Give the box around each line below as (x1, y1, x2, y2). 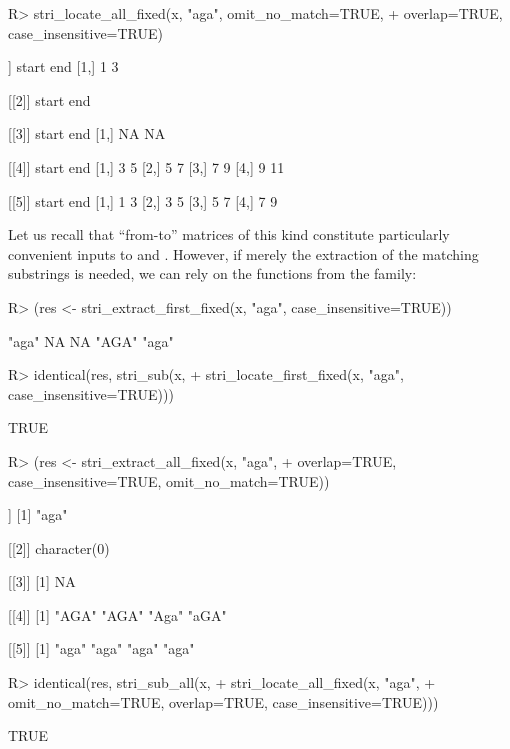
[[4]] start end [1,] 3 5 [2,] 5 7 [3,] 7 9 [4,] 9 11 (8, 156, 285, 177)
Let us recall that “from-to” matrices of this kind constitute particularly (8, 224, 450, 245)
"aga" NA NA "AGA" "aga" (8, 330, 174, 351)
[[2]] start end (8, 89, 91, 110)
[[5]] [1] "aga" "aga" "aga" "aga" (8, 638, 195, 659)
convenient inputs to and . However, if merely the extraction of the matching (8, 243, 479, 264)
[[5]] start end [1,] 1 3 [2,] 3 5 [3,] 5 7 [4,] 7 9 (8, 190, 278, 211)
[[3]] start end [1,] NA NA (8, 123, 166, 144)
